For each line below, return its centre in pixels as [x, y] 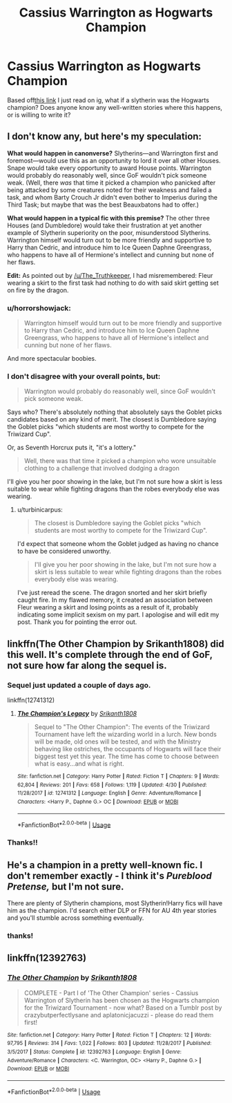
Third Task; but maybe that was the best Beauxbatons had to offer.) [103, 205]
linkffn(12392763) [47, 958]
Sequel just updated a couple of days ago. [79, 685]
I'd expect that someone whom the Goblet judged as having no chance [118, 544]
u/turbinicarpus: [40, 510]
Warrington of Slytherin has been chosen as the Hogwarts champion [122, 1000]
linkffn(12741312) [31, 700]
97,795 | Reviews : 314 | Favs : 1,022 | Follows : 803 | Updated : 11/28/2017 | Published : [109, 1044]
